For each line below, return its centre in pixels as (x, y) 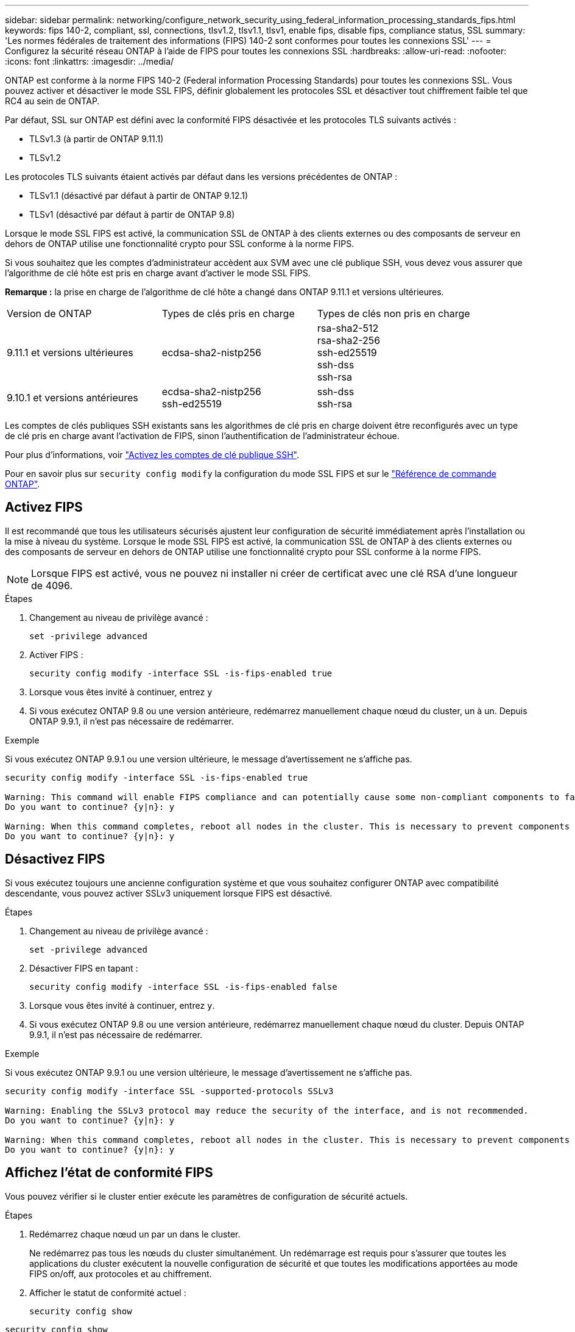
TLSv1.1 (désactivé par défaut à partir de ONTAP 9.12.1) (139, 195)
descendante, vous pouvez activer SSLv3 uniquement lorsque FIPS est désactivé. (169, 893)
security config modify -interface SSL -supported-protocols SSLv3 (169, 1091)
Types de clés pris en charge (228, 313)
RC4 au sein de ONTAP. (52, 101)
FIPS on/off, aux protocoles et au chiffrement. (121, 1273)
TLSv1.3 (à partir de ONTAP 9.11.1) (97, 139)
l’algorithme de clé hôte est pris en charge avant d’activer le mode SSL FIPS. (158, 273)
